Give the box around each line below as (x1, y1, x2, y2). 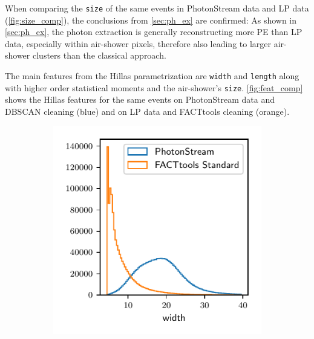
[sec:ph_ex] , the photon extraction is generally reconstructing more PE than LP (5, 25, 303, 38)
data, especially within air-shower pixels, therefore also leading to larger (5, 37, 271, 50)
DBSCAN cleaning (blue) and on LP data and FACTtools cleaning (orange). (5, 105, 290, 117)
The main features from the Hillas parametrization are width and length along (5, 69, 299, 82)
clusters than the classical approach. (32, 49, 166, 62)
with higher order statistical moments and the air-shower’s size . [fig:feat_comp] (5, 81, 303, 94)
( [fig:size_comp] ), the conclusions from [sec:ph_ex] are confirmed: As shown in (5, 13, 297, 26)
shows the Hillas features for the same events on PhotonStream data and (5, 93, 275, 106)
